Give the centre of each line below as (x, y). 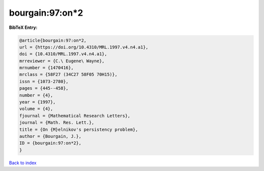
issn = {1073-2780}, (44, 81)
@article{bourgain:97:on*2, (53, 40)
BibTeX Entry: (23, 27)
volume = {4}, (36, 109)
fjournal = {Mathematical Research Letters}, (75, 116)
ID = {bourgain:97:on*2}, (50, 143)
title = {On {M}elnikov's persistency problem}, (79, 129)
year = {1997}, (37, 102)
